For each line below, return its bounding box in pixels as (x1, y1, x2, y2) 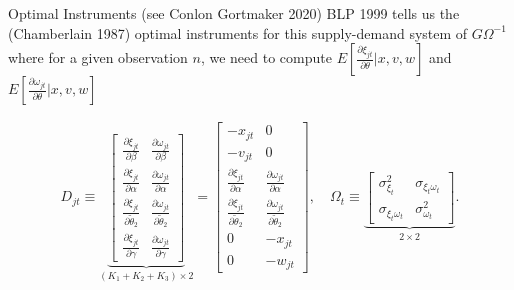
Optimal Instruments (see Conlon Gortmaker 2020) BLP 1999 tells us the (8, 3, 460, 23)
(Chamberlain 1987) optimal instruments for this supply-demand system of (8, 22, 468, 43)
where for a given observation (8, 47, 188, 68)
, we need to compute (200, 47, 332, 68)
